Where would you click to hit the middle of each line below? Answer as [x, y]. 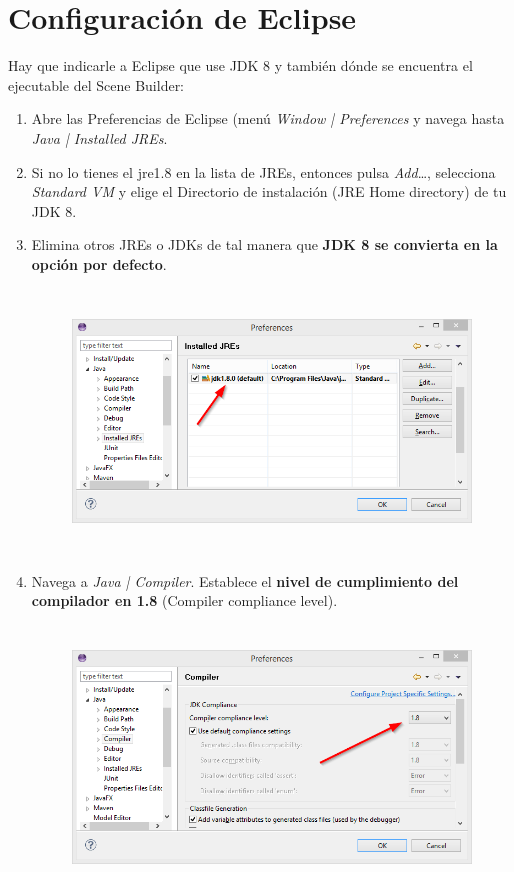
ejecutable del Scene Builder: [96, 84]
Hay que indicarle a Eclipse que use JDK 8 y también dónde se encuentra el [240, 65]
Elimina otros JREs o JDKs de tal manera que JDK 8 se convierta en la [264, 244]
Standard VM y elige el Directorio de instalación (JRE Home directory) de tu [269, 191]
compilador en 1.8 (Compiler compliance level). [184, 600]
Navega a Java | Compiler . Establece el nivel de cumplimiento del [245, 580]
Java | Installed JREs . [99, 137]
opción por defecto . [99, 263]
